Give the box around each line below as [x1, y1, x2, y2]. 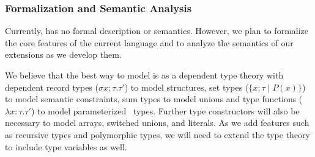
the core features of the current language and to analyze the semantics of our [5, 36, 294, 49]
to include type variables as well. [5, 140, 127, 153]
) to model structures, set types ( [124, 80, 249, 93]
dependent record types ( [5, 80, 98, 93]
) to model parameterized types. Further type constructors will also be [31, 104, 300, 117]
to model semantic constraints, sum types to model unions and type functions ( [5, 92, 303, 105]
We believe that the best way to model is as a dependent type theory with [5, 69, 284, 81]
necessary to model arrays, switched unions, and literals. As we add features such [5, 116, 309, 129]
